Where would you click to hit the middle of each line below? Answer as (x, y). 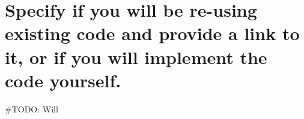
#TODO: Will (32, 109)
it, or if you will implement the (136, 57)
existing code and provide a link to (152, 33)
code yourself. (63, 80)
